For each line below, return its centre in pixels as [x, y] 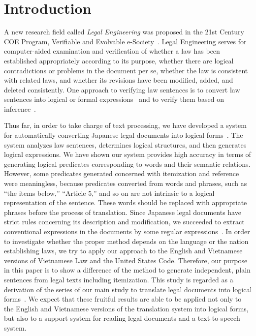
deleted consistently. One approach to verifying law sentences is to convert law [122, 89]
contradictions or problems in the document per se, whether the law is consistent [126, 70]
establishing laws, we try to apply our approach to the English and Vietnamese [123, 251]
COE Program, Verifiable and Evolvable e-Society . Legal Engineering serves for [125, 41]
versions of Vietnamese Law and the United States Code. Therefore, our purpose [126, 260]
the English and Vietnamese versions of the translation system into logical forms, [126, 308]
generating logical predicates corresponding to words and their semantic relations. [127, 164]
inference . [20, 108]
